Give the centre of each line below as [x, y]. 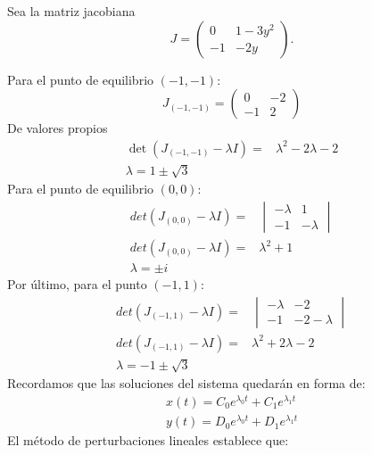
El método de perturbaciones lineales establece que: [148, 440]
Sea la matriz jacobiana [71, 11]
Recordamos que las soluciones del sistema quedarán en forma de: [186, 383]
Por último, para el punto [77, 284]
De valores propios [58, 128]
